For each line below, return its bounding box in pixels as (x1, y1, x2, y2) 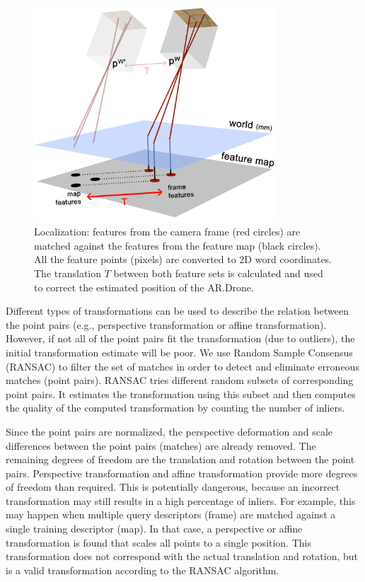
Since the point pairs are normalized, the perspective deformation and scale (6, 424, 333, 438)
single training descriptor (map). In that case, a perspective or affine (6, 521, 303, 536)
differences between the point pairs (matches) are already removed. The (6, 438, 316, 453)
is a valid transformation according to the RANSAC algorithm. (6, 562, 279, 577)
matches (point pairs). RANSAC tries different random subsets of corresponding (6, 373, 354, 388)
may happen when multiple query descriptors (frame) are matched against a (6, 507, 336, 522)
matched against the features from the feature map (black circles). (34, 238, 321, 252)
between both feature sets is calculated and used (113, 265, 323, 280)
